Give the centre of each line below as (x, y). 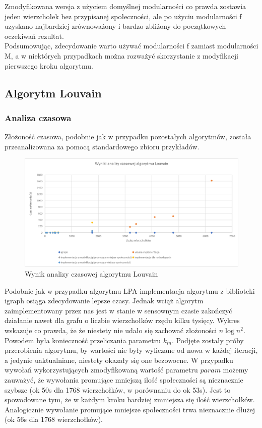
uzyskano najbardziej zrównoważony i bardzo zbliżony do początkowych (115, 26)
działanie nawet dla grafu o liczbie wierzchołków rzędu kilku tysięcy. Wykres (122, 320)
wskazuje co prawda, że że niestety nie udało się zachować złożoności (111, 330)
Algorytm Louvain (53, 93)
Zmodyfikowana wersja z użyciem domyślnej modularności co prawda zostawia (125, 6)
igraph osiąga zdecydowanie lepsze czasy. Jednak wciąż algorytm (104, 301)
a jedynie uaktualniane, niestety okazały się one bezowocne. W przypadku (119, 360)
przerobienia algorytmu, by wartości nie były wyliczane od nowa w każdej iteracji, (131, 350)
